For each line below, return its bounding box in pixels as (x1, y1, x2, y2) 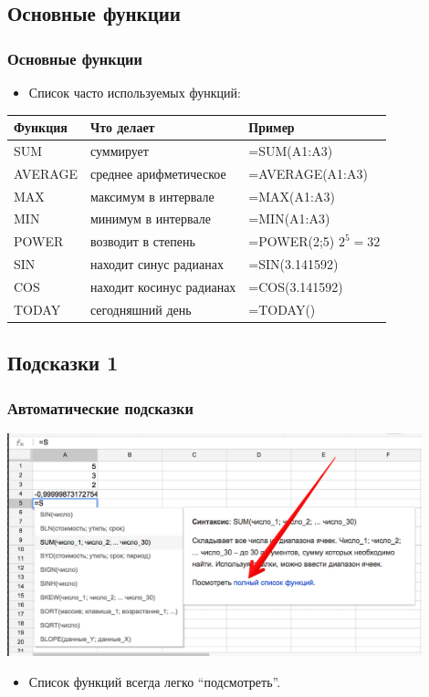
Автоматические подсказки (7, 396, 194, 419)
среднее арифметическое (89, 163, 226, 182)
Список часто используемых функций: (28, 83, 241, 101)
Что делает (89, 118, 155, 137)
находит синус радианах (89, 255, 224, 274)
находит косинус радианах (89, 277, 236, 296)
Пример (248, 118, 295, 137)
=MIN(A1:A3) (248, 209, 330, 228)
